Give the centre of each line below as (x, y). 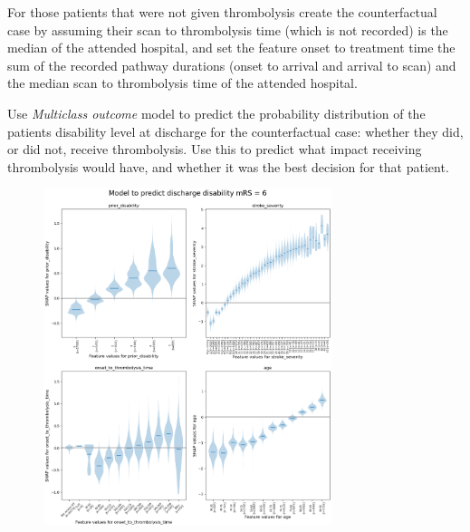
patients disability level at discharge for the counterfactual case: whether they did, (235, 131)
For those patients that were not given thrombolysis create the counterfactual (222, 12)
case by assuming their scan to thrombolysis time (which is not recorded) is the (228, 29)
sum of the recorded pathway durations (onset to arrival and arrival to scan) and (232, 65)
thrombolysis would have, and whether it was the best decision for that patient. (228, 166)
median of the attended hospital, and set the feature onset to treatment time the (231, 48)
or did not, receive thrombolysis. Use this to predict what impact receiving (215, 149)
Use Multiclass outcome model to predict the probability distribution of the (216, 113)
